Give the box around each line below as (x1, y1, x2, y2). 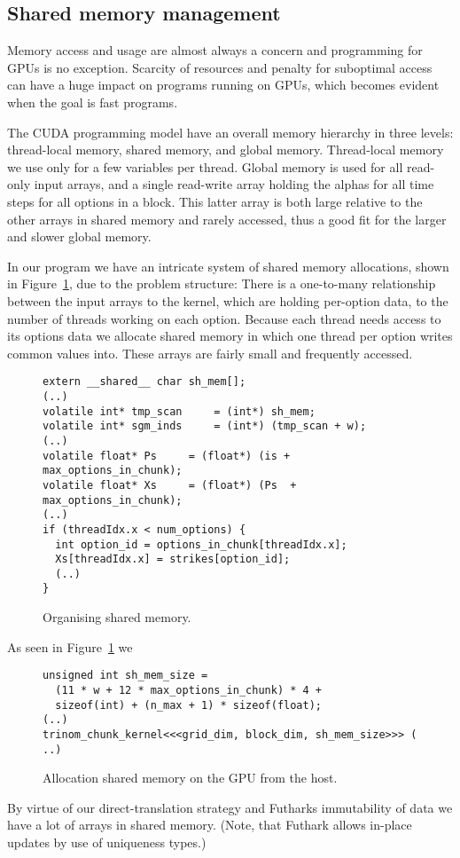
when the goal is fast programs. (7, 92, 178, 111)
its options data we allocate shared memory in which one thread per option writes (7, 327, 453, 345)
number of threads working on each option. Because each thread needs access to (7, 309, 441, 327)
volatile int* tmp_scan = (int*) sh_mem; (43, 405, 316, 418)
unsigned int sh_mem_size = (43, 669, 208, 682)
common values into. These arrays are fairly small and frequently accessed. (7, 343, 413, 362)
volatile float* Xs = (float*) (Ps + (43, 478, 297, 492)
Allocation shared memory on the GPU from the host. (43, 768, 338, 787)
